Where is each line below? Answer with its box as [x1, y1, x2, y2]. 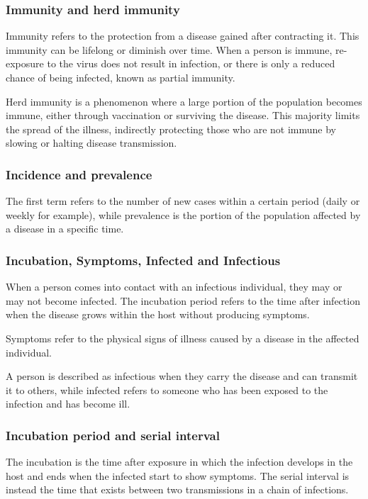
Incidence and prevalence [6, 165, 152, 183]
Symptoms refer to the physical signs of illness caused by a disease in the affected [6, 330, 359, 345]
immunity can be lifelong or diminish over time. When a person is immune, [6, 42, 333, 57]
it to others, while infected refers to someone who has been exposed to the [6, 382, 328, 397]
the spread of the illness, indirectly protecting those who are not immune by [6, 121, 336, 136]
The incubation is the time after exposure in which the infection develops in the [6, 454, 353, 469]
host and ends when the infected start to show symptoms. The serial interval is [6, 468, 350, 483]
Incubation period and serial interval [6, 426, 220, 444]
